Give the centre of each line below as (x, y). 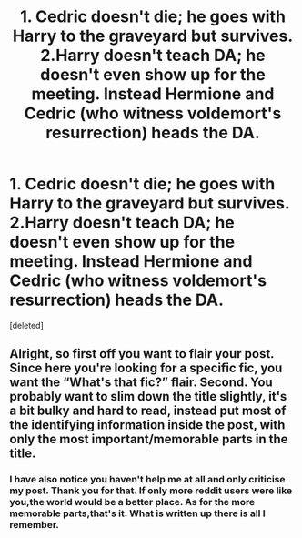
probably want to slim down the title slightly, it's (148, 396)
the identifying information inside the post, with (147, 425)
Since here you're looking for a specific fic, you (146, 368)
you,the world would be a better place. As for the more (132, 502)
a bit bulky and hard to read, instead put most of (148, 411)
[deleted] (26, 325)
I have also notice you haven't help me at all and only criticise (147, 480)
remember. (34, 525)
